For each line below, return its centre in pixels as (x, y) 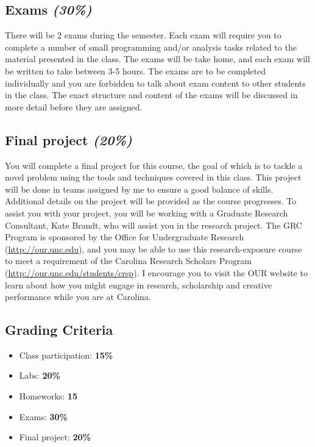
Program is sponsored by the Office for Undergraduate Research (125, 237)
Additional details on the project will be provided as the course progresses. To (151, 201)
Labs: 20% (40, 375)
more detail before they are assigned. (74, 106)
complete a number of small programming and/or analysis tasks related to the (151, 47)
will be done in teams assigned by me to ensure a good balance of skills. (139, 189)
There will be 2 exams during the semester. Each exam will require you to (143, 35)
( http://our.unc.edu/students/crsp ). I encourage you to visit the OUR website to (156, 272)
